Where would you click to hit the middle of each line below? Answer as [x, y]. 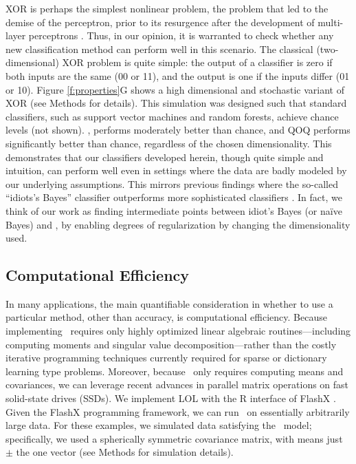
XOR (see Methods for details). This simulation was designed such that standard [176, 103]
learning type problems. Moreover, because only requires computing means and [175, 371]
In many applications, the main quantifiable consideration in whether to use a [169, 303]
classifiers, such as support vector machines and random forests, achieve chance [172, 116]
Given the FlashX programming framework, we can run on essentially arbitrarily [178, 411]
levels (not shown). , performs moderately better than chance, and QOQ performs [178, 130]
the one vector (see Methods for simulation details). [125, 452]
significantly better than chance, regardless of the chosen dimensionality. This [169, 143]
